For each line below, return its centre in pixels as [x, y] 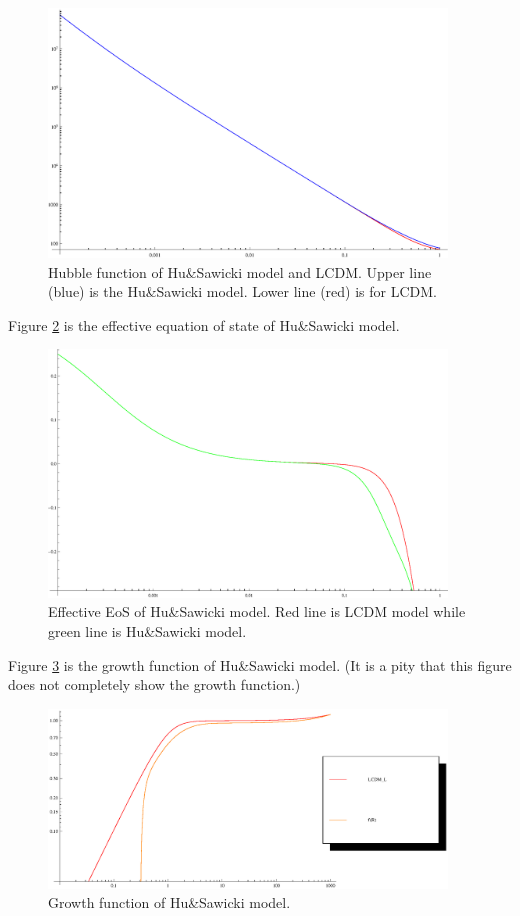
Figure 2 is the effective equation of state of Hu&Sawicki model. [204, 324]
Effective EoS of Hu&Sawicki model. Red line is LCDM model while [257, 611]
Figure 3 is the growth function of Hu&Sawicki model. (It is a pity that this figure [260, 664]
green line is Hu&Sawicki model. [147, 631]
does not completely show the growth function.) [154, 684]
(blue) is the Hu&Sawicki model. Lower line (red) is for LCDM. [242, 291]
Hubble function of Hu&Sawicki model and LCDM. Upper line [240, 271]
